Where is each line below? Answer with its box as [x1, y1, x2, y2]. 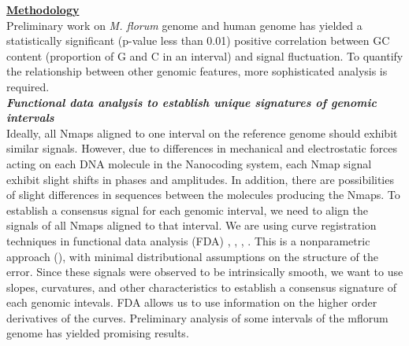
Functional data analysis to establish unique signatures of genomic [6, 94, 377, 110]
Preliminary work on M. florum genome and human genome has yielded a [6, 17, 363, 33]
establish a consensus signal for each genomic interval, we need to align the [6, 201, 368, 218]
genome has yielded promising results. [6, 325, 189, 341]
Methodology [6, 2, 80, 17]
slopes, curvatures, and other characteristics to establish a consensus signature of [6, 278, 396, 295]
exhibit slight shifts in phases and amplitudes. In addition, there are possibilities [6, 171, 394, 187]
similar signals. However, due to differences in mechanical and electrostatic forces [6, 140, 398, 156]
